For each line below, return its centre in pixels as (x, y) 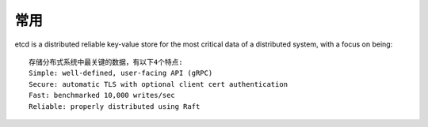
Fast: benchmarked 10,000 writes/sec (102, 95)
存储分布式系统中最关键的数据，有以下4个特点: (106, 62)
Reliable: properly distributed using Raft (115, 106)
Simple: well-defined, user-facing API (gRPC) (121, 73)
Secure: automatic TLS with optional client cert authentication (159, 84)
